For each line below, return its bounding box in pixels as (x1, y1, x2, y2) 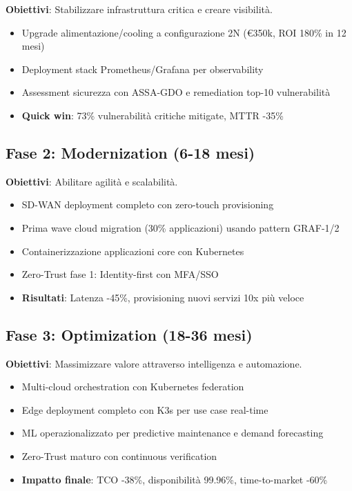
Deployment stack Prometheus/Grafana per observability (21, 61, 264, 76)
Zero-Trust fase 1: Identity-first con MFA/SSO (21, 267, 219, 281)
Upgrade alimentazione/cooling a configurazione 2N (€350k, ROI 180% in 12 (21, 25, 346, 39)
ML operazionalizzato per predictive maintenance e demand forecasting (21, 425, 324, 440)
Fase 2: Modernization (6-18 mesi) (6, 141, 255, 163)
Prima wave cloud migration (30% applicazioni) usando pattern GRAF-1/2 (21, 220, 340, 234)
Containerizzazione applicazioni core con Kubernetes (21, 243, 244, 258)
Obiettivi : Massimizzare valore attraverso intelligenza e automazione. (6, 356, 302, 370)
